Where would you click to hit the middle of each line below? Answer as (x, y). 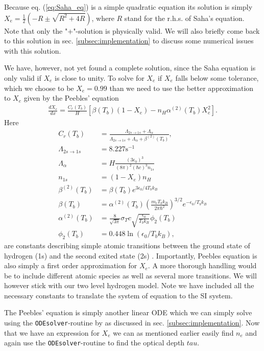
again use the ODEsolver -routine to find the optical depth (94, 343)
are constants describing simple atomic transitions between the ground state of (127, 245)
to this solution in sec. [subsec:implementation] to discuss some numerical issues (129, 41)
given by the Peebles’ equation (71, 98)
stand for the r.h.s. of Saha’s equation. (184, 18)
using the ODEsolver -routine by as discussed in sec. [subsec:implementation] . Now (132, 323)
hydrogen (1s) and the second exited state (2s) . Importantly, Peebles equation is (131, 255)
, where (103, 18)
